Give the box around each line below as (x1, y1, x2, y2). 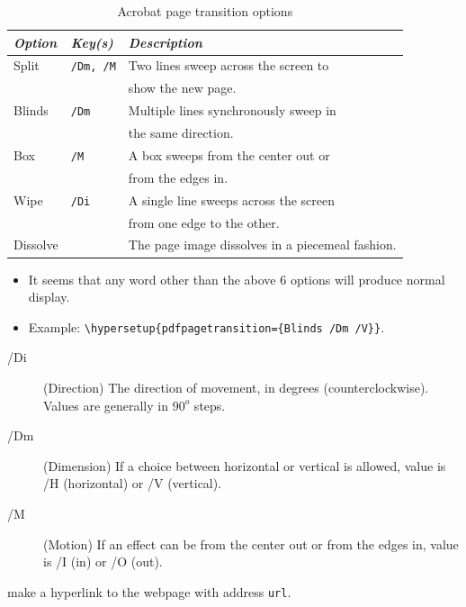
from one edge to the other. (128, 213, 280, 231)
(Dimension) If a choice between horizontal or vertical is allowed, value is (43, 456, 446, 475)
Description (128, 32, 202, 51)
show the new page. (128, 78, 237, 97)
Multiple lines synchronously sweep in (128, 101, 336, 120)
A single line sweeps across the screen (128, 190, 335, 209)
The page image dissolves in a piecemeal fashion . (128, 235, 397, 254)
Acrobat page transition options (117, 2, 293, 20)
